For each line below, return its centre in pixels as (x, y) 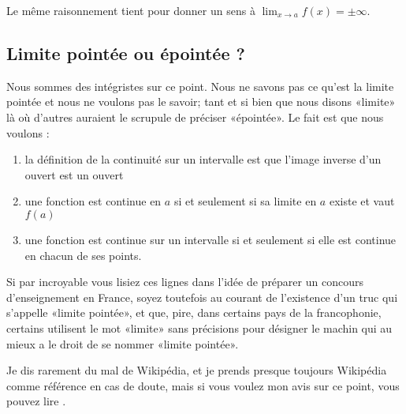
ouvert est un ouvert (74, 174)
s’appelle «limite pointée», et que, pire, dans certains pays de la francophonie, (194, 312)
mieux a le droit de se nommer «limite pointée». (123, 343)
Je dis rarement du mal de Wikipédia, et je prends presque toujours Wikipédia (197, 370)
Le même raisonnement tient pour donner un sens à (131, 10)
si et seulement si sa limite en (245, 201)
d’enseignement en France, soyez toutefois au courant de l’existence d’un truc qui (202, 297)
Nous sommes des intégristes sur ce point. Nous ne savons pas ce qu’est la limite (200, 86)
